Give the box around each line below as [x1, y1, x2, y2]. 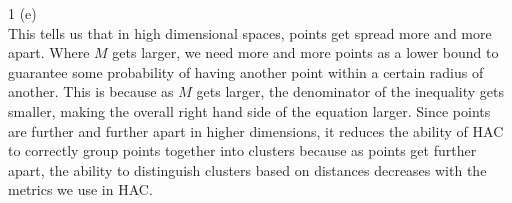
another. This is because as [8, 81, 174, 102]
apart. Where [8, 42, 90, 63]
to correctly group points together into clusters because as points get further [8, 140, 477, 161]
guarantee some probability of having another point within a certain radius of [8, 61, 484, 82]
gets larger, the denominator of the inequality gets [196, 81, 505, 102]
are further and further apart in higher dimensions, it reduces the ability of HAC [8, 120, 504, 141]
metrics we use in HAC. [8, 179, 153, 200]
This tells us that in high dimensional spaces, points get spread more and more [8, 22, 492, 43]
